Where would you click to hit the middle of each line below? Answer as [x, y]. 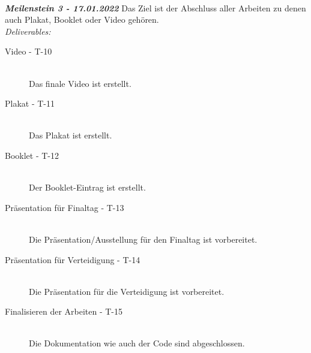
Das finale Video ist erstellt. [80, 83]
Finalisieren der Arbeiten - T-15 [64, 311]
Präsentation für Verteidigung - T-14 [73, 259]
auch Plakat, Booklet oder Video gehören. [82, 19]
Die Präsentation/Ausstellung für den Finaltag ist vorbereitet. [143, 239]
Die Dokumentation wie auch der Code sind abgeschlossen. [137, 343]
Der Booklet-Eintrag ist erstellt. [87, 187]
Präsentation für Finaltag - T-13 [65, 207]
